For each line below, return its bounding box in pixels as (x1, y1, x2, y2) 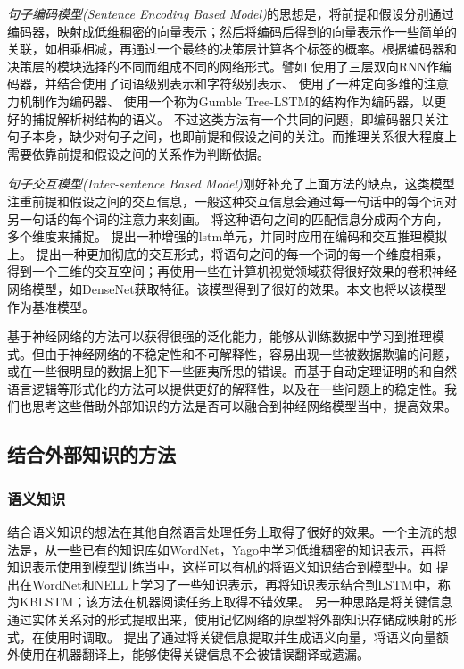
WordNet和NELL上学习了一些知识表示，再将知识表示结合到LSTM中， (31, 574, 438, 593)
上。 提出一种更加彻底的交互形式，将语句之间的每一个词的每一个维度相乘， (7, 244, 449, 263)
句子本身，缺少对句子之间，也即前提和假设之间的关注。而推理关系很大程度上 (7, 127, 457, 146)
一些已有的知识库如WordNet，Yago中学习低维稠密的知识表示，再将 (56, 539, 446, 558)
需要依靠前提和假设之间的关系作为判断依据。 (7, 144, 269, 163)
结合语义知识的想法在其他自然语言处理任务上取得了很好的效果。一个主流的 (7, 523, 444, 541)
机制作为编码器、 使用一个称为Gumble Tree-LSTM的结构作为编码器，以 (19, 91, 435, 110)
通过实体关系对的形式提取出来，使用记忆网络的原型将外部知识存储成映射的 (7, 610, 444, 629)
